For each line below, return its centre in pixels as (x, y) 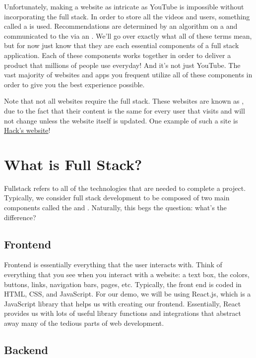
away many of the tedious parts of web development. (84, 323)
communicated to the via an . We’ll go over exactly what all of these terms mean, (128, 35)
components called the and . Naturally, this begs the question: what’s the (115, 208)
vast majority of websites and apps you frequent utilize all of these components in (128, 75)
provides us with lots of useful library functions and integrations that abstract (123, 313)
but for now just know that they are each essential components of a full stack (122, 45)
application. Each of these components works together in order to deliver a (118, 55)
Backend (26, 349)
